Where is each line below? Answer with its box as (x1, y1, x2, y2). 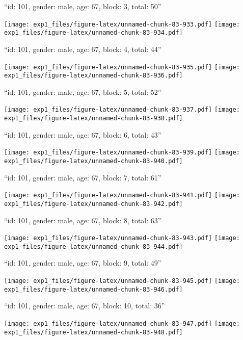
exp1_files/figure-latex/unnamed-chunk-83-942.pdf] (4, 200, 183, 207)
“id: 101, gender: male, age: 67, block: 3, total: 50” (4, 1, 161, 11)
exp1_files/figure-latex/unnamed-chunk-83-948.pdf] (4, 328, 183, 336)
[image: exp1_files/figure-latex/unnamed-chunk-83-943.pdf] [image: (4, 234, 240, 242)
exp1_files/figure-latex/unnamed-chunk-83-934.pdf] (4, 29, 183, 37)
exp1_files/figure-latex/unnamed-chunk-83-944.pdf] (4, 243, 183, 250)
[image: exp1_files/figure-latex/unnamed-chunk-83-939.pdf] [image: (4, 149, 240, 156)
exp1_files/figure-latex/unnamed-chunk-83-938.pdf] (4, 115, 183, 122)
